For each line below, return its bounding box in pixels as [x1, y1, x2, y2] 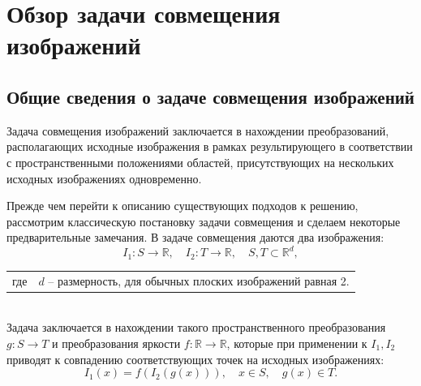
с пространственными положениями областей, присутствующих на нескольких [6, 153, 394, 170]
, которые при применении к [226, 334, 367, 351]
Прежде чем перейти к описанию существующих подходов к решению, [6, 197, 359, 214]
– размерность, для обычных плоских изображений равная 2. [48, 272, 350, 289]
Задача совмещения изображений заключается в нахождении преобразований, [6, 122, 389, 139]
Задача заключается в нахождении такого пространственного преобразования [6, 319, 386, 336]
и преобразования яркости [52, 334, 181, 351]
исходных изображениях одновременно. [6, 169, 202, 187]
